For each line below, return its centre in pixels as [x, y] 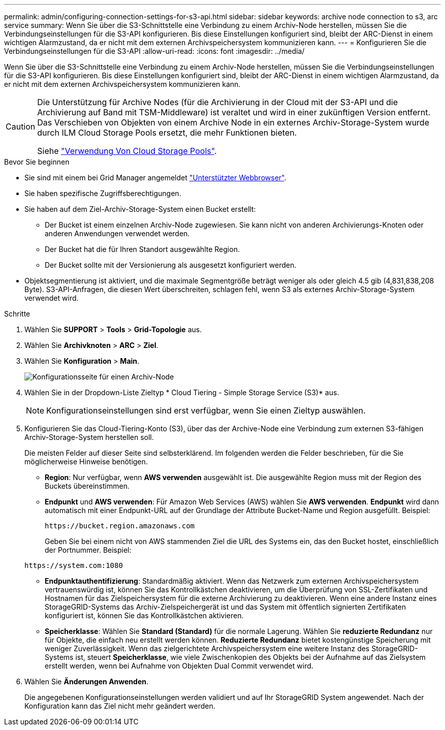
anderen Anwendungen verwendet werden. [117, 233]
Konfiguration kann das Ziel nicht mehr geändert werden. [120, 706]
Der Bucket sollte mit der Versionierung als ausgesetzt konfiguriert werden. [171, 265]
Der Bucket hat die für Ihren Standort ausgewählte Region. [142, 249]
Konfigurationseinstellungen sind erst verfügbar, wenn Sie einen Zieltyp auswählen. [206, 410]
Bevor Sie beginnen [37, 162]
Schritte [17, 314]
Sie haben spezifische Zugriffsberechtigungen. [103, 193]
